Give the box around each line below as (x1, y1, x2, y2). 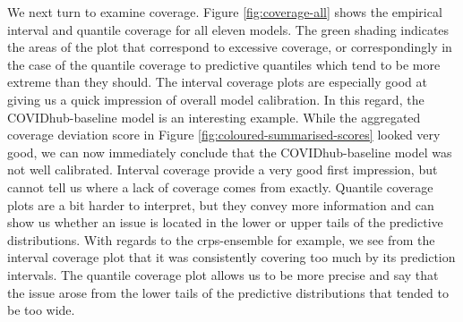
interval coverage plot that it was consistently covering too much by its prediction (7, 248, 456, 267)
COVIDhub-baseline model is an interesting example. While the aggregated (7, 107, 421, 126)
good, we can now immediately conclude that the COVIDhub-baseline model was (7, 142, 452, 161)
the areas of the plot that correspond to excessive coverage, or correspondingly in (7, 38, 452, 56)
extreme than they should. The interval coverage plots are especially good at (7, 72, 427, 91)
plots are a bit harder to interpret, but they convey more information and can (7, 195, 434, 214)
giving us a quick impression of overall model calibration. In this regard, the (7, 89, 424, 108)
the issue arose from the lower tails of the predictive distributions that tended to (7, 283, 449, 301)
